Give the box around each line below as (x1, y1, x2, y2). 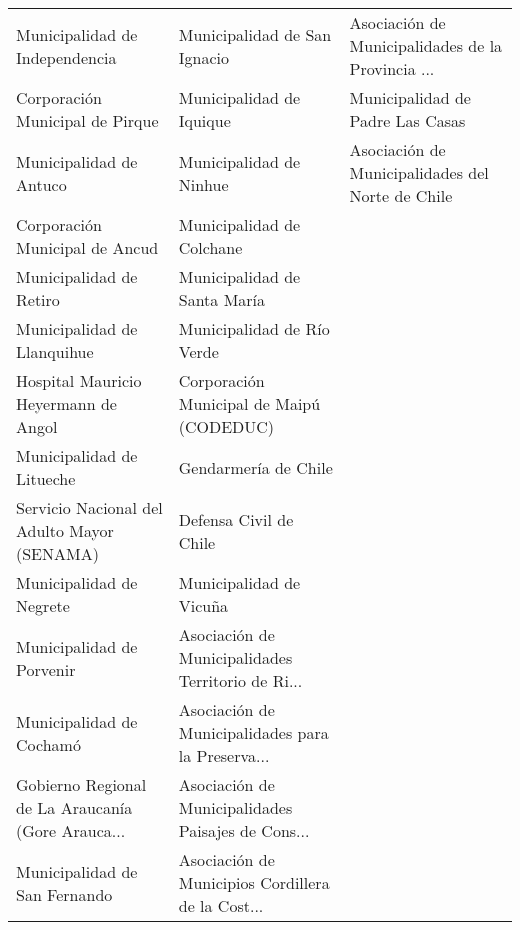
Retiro (16, 288, 60, 311)
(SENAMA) (16, 542, 99, 565)
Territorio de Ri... (178, 669, 303, 692)
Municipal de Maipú (178, 392, 321, 415)
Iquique (178, 109, 231, 132)
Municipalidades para (178, 721, 329, 744)
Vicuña (178, 594, 229, 617)
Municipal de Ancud (16, 236, 159, 259)
